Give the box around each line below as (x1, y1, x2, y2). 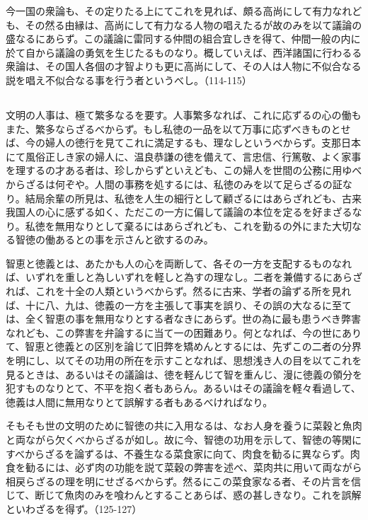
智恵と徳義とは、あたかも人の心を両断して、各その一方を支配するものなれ (6, 255, 352, 270)
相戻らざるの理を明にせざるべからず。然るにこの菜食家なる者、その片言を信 (6, 473, 362, 488)
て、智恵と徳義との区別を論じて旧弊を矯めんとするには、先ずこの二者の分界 (6, 339, 362, 354)
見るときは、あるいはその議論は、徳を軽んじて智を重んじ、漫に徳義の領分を (6, 366, 362, 381)
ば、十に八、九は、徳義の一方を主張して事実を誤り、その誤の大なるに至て (6, 297, 352, 312)
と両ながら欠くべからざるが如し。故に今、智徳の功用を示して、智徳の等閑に (6, 432, 362, 447)
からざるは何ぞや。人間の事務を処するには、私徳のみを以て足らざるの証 (6, 176, 343, 191)
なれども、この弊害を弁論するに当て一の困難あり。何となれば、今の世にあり (6, 325, 362, 340)
